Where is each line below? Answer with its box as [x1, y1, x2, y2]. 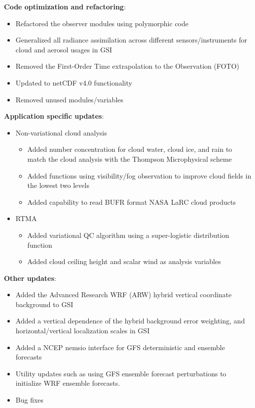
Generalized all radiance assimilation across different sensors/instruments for [15, 35, 248, 45]
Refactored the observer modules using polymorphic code [15, 18, 188, 28]
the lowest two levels [27, 180, 89, 190]
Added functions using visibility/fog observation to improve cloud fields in [27, 170, 252, 181]
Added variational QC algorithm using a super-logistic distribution [27, 229, 229, 240]
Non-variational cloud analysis [15, 127, 107, 137]
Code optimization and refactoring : [4, 1, 126, 11]
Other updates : [4, 272, 56, 283]
